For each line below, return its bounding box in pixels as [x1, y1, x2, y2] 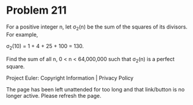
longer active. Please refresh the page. [6, 93, 102, 100]
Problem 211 [6, 4, 67, 17]
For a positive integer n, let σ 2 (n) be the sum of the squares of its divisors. [6, 23, 188, 31]
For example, [6, 31, 39, 38]
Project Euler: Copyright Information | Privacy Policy [6, 75, 134, 82]
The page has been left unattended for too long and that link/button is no [6, 86, 185, 93]
